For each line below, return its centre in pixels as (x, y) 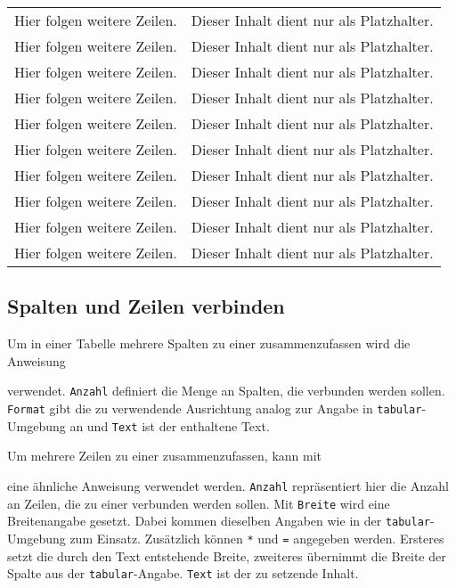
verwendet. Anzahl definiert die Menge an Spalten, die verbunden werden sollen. (226, 391)
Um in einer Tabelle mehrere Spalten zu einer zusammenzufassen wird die (209, 343)
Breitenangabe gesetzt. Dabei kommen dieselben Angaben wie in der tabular (219, 521)
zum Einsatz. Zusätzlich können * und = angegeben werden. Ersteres (257, 538)
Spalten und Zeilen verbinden (146, 306)
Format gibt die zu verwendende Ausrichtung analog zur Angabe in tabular (215, 408)
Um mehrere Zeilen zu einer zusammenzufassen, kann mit (165, 456)
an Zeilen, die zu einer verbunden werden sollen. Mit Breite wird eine (199, 503)
